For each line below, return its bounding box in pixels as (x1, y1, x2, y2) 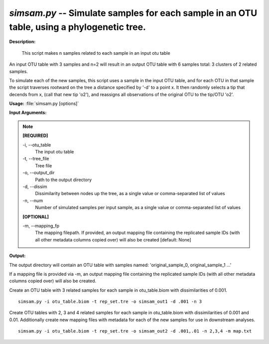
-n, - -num (22, 197, 43, 204)
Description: (9, 39, 36, 45)
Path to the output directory (35, 177, 92, 183)
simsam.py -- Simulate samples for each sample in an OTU (9, 7, 258, 18)
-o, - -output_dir (22, 170, 55, 176)
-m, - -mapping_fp (22, 223, 60, 229)
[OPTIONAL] (22, 214, 49, 220)
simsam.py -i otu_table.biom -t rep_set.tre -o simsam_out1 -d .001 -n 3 (18, 299, 202, 305)
